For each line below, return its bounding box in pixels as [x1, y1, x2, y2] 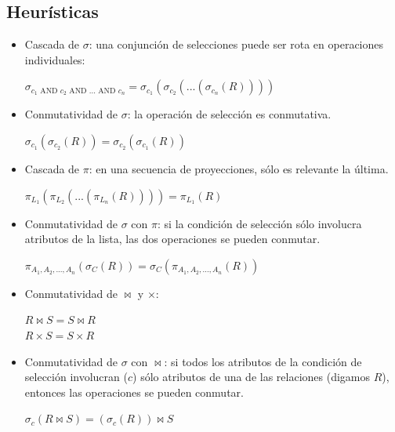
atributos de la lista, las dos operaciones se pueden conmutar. [24, 231, 321, 247]
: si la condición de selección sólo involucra [158, 215, 362, 231]
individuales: [24, 51, 85, 67]
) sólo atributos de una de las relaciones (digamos [132, 368, 371, 385]
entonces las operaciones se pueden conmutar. [24, 383, 244, 400]
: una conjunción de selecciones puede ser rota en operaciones [89, 36, 384, 53]
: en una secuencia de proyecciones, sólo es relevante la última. [89, 160, 389, 176]
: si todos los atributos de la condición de [164, 353, 362, 369]
